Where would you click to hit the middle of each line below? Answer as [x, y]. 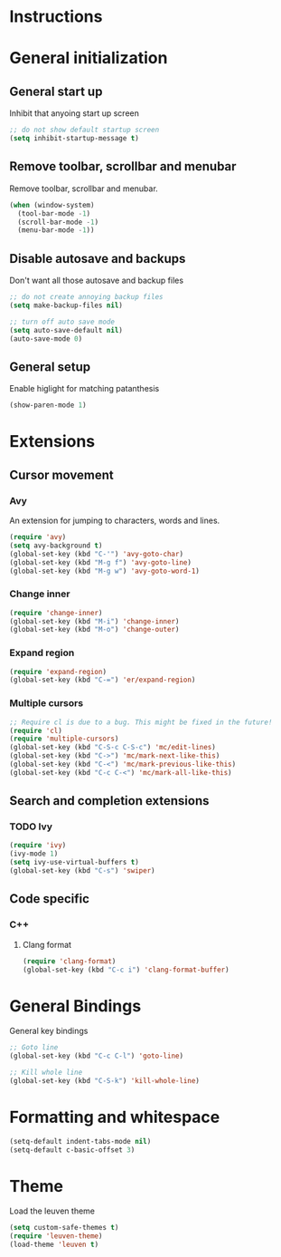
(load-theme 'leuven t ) [54, 1245]
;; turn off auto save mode [62, 322]
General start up [56, 91]
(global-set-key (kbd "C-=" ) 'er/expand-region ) [103, 680]
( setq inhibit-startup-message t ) [75, 139]
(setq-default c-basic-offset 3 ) [72, 1150]
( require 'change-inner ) [56, 613]
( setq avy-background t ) [56, 546]
